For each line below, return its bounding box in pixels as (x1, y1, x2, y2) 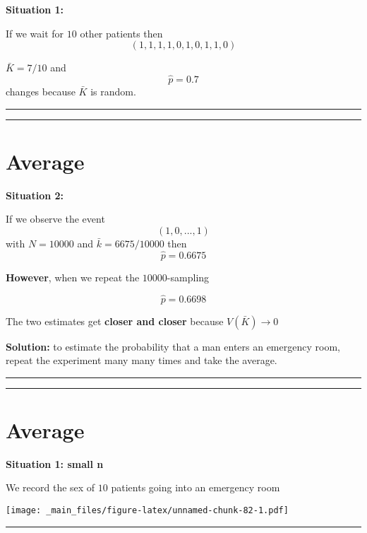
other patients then (80, 25, 163, 40)
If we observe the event (6, 211, 105, 226)
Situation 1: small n (6, 456, 104, 471)
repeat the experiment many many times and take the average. (6, 353, 277, 368)
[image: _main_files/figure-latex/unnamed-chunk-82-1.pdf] (6, 505, 289, 516)
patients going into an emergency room (111, 480, 280, 495)
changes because (6, 84, 76, 98)
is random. (90, 84, 136, 98)
